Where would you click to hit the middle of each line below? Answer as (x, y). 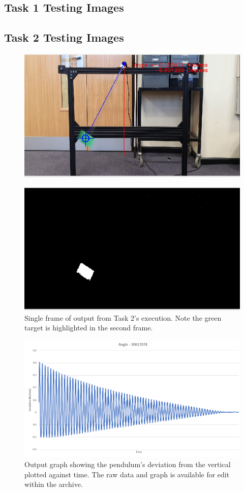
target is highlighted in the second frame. (89, 328)
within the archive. (54, 484)
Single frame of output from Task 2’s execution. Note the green (123, 317)
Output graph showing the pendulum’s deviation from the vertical (128, 464)
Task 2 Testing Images (64, 37)
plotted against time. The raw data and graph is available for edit (127, 474)
